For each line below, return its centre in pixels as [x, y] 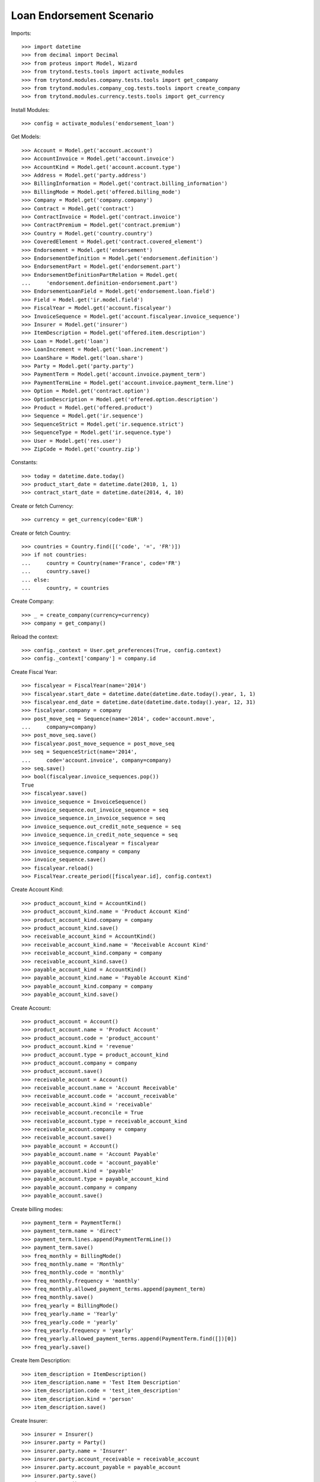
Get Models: [26, 137]
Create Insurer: [29, 1420]
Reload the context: [35, 637]
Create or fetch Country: [41, 533]
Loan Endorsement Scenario [82, 15]
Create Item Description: [41, 1360]
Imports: [21, 33]
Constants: [24, 462]
